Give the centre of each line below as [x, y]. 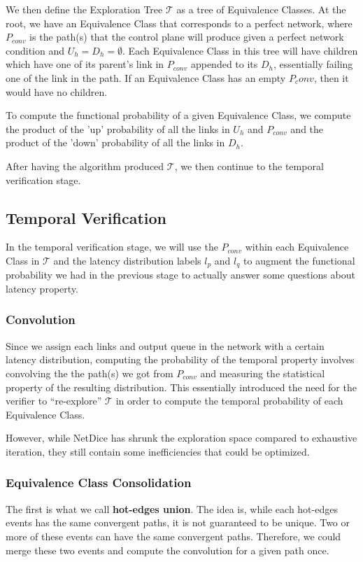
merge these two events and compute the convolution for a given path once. [168, 550]
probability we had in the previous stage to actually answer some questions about [180, 275]
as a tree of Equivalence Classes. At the [261, 9]
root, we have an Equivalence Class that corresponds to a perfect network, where [179, 23]
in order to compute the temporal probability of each [229, 401]
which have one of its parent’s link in [85, 64]
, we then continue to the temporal [249, 166]
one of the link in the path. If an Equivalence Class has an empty [146, 77]
